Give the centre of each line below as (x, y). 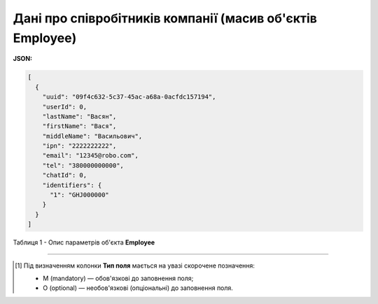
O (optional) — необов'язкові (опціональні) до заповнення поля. (138, 288)
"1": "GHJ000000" (80, 195)
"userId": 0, (65, 106)
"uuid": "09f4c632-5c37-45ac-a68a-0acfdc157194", (129, 97)
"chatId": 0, (65, 175)
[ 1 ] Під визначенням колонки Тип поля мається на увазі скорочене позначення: (135, 265)
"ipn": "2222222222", (79, 146)
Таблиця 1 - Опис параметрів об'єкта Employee (84, 242)
